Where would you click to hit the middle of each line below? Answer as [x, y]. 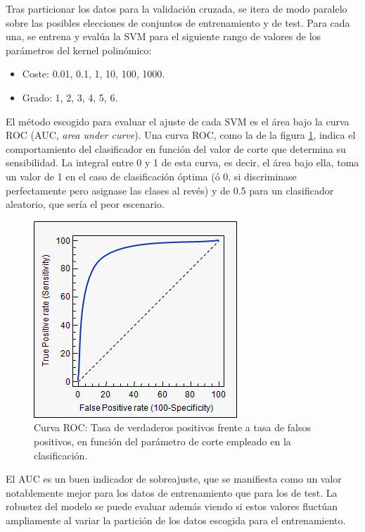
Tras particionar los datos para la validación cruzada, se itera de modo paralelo [177, 8]
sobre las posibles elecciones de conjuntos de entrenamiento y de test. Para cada [178, 22]
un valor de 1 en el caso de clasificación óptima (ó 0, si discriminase [151, 176]
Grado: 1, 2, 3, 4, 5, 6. [70, 97]
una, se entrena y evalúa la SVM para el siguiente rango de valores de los [164, 36]
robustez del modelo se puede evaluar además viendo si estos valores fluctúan [172, 506]
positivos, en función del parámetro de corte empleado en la [162, 441]
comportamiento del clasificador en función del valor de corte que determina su [176, 148]
